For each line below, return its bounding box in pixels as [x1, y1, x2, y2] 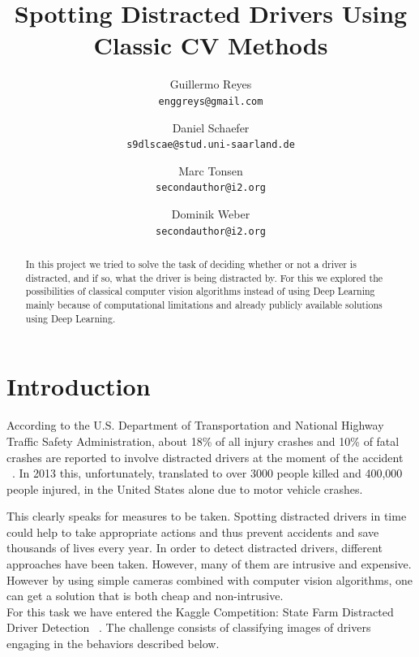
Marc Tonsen [178, 162, 243, 179]
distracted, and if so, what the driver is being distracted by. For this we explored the [25, 270, 383, 284]
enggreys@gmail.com [158, 95, 263, 107]
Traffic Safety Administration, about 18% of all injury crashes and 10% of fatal [6, 432, 400, 449]
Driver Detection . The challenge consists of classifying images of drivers [6, 619, 371, 636]
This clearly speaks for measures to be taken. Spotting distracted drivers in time [6, 508, 407, 525]
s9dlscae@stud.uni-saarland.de [126, 139, 295, 151]
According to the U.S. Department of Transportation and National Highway [6, 417, 384, 434]
